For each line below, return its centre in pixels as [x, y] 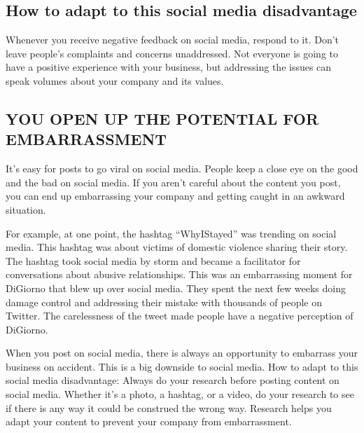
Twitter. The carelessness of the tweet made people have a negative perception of [180, 316]
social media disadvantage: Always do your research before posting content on [173, 380]
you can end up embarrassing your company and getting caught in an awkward [175, 196]
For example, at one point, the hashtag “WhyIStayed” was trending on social [171, 233]
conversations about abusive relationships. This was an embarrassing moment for [179, 274]
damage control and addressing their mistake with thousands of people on [164, 302]
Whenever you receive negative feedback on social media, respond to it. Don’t [173, 40]
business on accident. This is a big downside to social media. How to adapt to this [182, 366]
